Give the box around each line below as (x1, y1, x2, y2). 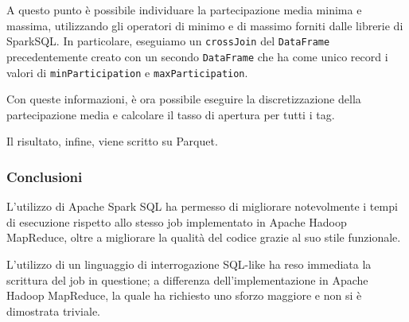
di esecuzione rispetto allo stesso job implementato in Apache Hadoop (6, 213, 347, 230)
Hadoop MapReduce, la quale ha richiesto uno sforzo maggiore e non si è (6, 287, 362, 304)
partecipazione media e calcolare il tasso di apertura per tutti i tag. (6, 106, 335, 122)
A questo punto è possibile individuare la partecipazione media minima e (6, 2, 362, 17)
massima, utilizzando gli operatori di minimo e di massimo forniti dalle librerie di (6, 17, 403, 33)
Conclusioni (6, 166, 83, 186)
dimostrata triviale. (6, 302, 101, 319)
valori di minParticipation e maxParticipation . (6, 64, 248, 80)
